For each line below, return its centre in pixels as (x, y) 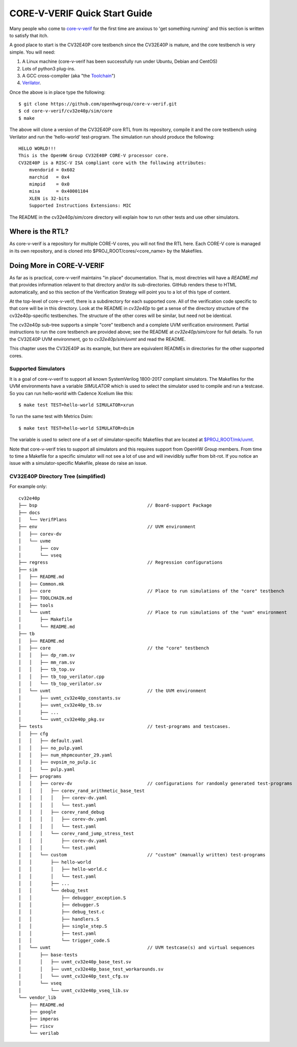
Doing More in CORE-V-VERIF (57, 265)
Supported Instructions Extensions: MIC (80, 206)
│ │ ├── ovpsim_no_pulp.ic (58, 762)
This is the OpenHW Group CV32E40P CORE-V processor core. (94, 156)
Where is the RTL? (39, 232)
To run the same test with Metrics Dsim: (51, 416)
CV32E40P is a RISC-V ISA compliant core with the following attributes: (113, 163)
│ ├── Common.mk (42, 584)
